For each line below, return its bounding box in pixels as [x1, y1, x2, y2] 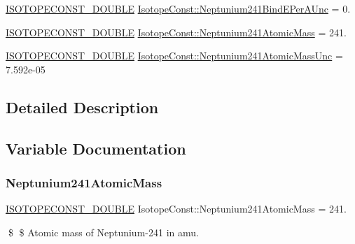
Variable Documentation [6, 137, 186, 159]
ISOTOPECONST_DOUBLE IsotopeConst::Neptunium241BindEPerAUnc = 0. [6, 1, 351, 15]
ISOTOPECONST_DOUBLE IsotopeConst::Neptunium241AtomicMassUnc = [6, 48, 343, 63]
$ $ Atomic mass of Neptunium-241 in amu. [8, 224, 199, 239]
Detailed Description [6, 96, 159, 117]
